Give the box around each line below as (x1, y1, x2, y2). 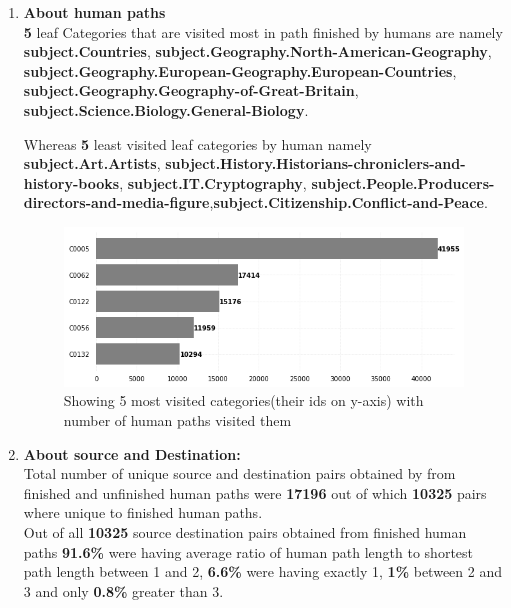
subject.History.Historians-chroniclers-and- (165, 153, 466, 174)
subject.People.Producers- (311, 172, 495, 193)
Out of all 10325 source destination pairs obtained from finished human (23, 522, 467, 543)
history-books (23, 172, 120, 193)
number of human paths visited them (63, 410, 292, 431)
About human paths (23, 2, 166, 22)
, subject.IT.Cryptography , (119, 172, 307, 193)
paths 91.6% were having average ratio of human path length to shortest (23, 541, 473, 562)
